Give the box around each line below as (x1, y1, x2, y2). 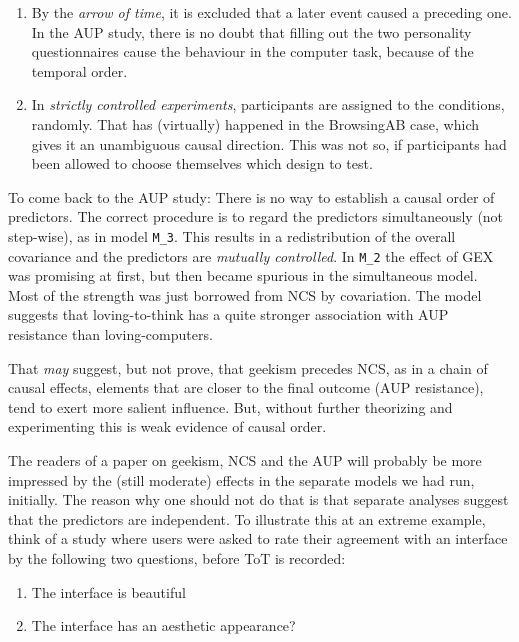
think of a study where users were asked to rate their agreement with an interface (8, 528, 508, 549)
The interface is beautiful (31, 581, 186, 602)
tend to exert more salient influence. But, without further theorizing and (8, 396, 453, 417)
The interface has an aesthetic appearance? (31, 615, 296, 636)
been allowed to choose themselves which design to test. (31, 153, 373, 174)
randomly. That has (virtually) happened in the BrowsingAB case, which (31, 113, 480, 134)
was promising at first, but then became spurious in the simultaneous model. (8, 265, 478, 286)
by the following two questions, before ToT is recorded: (8, 547, 346, 568)
